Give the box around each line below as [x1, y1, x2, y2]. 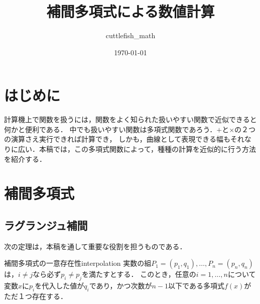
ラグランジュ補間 [4, 217, 88, 233]
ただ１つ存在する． [4, 290, 67, 301]
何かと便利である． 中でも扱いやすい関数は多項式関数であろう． [4, 124, 217, 134]
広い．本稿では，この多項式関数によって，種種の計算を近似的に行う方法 [18, 144, 256, 154]
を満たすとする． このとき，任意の [82, 269, 196, 279]
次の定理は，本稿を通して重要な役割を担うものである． [4, 241, 187, 251]
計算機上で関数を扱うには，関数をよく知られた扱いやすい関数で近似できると [4, 114, 257, 125]
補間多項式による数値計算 [46, 1, 215, 22]
